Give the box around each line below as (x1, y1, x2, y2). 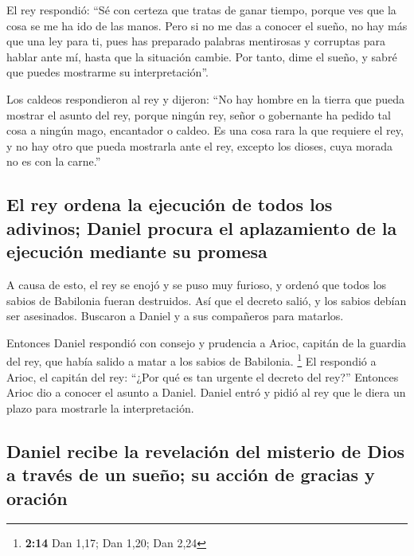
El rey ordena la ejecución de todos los (6, 192, 333, 217)
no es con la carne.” (6, 153, 101, 170)
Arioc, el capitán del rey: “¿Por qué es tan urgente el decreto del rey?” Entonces (6, 368, 399, 385)
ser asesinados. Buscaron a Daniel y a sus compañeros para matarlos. (6, 307, 344, 324)
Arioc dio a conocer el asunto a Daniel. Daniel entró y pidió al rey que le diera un (6, 384, 406, 401)
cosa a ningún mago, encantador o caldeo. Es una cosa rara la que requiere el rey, (6, 122, 404, 139)
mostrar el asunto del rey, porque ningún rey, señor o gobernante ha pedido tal (6, 106, 391, 123)
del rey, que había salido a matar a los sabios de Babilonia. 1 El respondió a (6, 350, 377, 369)
